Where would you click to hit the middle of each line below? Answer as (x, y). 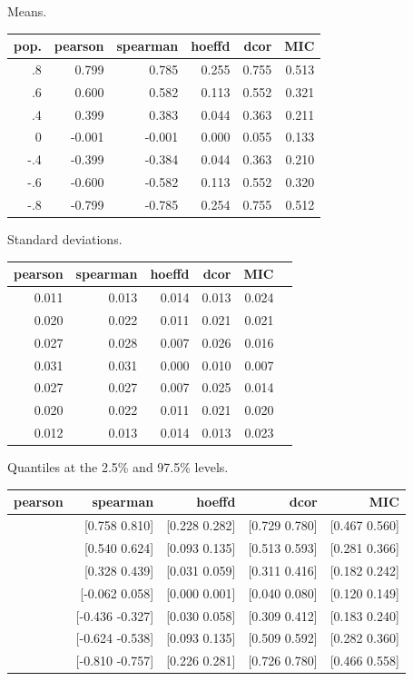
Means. (27, 11)
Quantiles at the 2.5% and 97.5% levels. (118, 467)
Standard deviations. (65, 239)
